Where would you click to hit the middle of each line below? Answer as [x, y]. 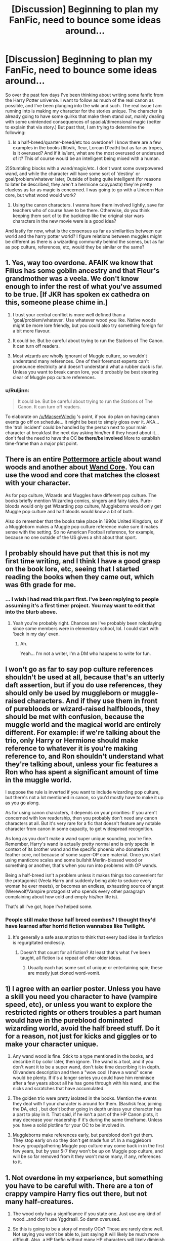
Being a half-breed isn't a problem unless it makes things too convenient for [84, 875]
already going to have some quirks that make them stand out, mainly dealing [85, 116]
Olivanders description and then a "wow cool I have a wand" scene [82, 1072]
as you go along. [23, 803]
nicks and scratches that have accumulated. [58, 1089]
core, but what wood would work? [41, 195]
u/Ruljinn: [17, 390]
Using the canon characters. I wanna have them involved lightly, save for [88, 205]
